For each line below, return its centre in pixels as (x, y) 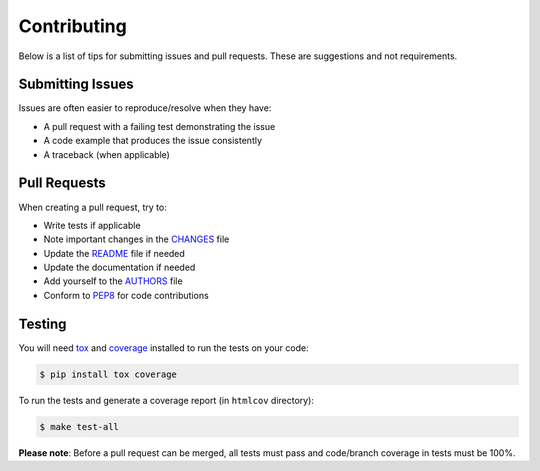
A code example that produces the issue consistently (153, 141)
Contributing (72, 26)
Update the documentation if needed (119, 267)
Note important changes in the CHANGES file (136, 239)
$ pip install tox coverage (108, 374)
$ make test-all (79, 426)
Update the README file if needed (114, 253)
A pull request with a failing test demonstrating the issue (159, 126)
